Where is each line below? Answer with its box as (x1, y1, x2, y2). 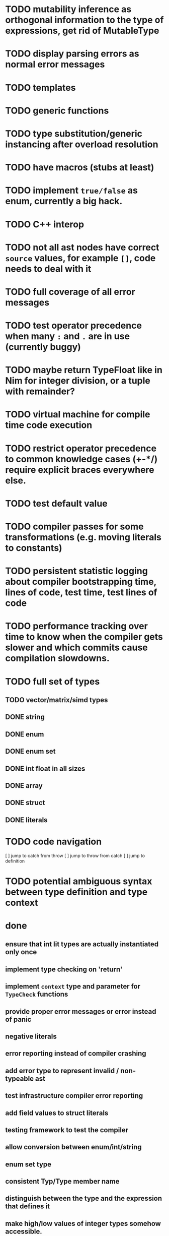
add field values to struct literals (5, 1108, 109, 1117)
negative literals (5, 1032, 57, 1040)
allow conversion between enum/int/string (5, 1143, 142, 1151)
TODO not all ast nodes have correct (5, 241, 159, 253)
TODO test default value (5, 498, 108, 509)
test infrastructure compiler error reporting (5, 1091, 143, 1100)
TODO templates (5, 82, 76, 93)
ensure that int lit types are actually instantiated (5, 940, 159, 949)
